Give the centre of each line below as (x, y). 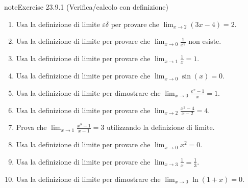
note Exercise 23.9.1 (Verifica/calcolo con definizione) (86, 7)
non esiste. (205, 41)
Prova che (31, 127)
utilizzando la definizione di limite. (160, 127)
